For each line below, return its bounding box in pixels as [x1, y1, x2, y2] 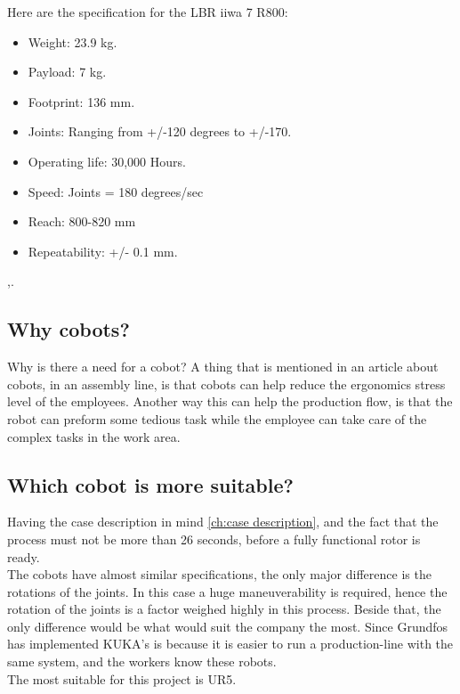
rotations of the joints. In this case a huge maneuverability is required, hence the [7, 582, 448, 600]
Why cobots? [7, 315, 130, 343]
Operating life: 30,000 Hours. [28, 151, 186, 170]
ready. [7, 547, 40, 566]
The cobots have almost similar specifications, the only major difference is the [7, 565, 432, 584]
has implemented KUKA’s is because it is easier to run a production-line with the [7, 634, 454, 653]
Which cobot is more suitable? [7, 470, 294, 498]
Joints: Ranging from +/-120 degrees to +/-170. [28, 122, 292, 141]
